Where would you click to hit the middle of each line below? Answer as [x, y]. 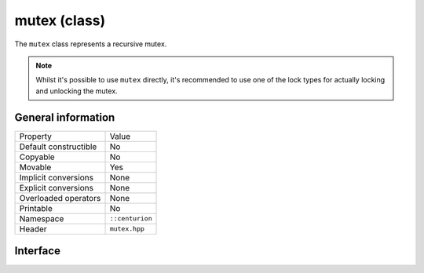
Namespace [42, 218]
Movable [35, 167]
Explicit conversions [57, 187]
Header [33, 229]
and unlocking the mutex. [77, 91]
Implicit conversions [57, 177]
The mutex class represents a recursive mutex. [91, 44]
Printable [36, 208]
